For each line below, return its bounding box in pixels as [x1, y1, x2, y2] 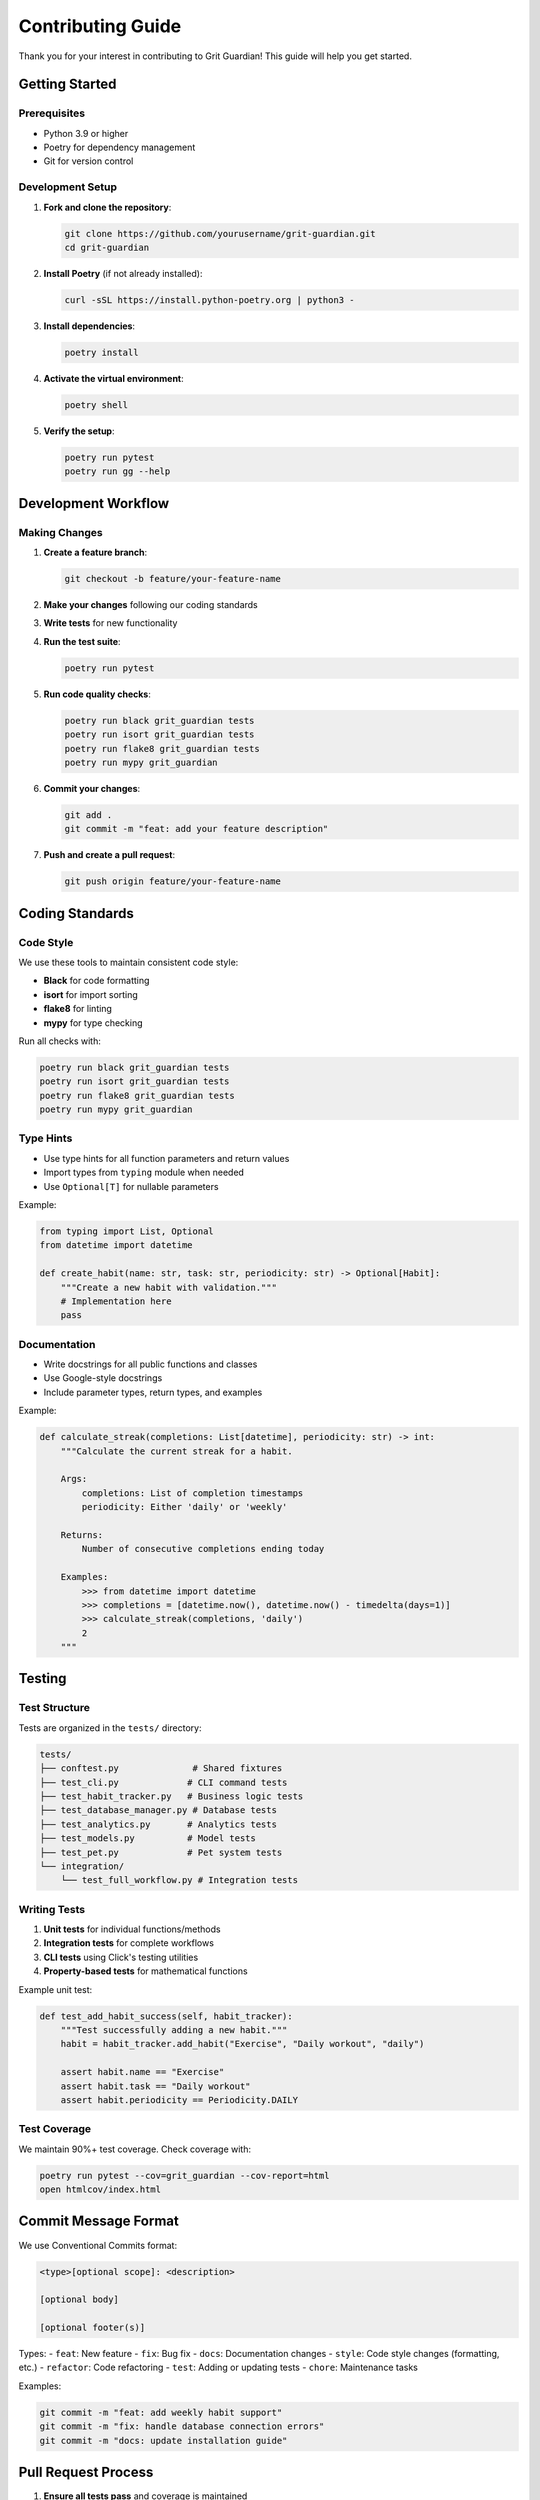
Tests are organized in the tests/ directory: [18, 1721, 202, 1734]
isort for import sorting [43, 988, 139, 1000]
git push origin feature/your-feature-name [64, 876, 282, 887]
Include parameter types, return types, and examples [43, 1386, 263, 1398]
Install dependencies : [43, 320, 135, 332]
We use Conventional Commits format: [18, 2239, 178, 2251]
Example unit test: [18, 1983, 93, 1995]
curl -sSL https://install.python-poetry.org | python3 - [64, 294, 355, 305]
